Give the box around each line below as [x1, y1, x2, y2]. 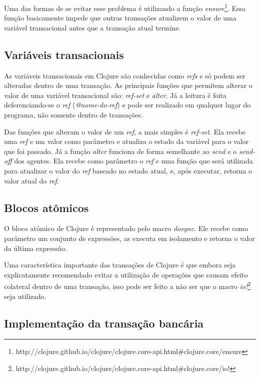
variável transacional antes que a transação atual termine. [4, 22, 181, 32]
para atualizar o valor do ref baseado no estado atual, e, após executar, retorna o [4, 165, 252, 175]
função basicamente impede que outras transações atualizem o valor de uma [4, 12, 236, 23]
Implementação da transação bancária [4, 315, 204, 330]
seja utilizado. [4, 290, 46, 301]
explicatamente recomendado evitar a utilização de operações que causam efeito [4, 269, 248, 279]
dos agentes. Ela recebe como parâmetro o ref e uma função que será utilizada [14, 155, 253, 166]
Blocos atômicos [4, 199, 89, 215]
